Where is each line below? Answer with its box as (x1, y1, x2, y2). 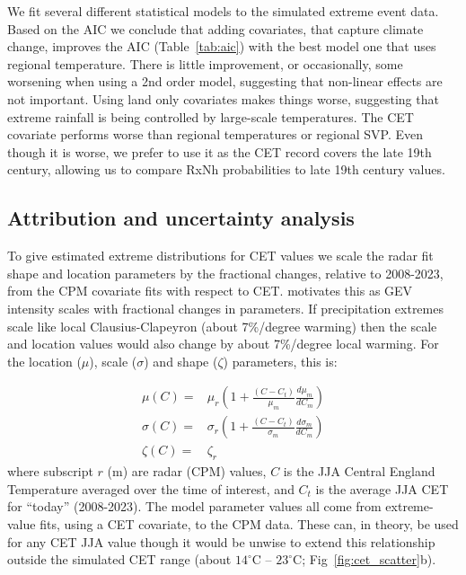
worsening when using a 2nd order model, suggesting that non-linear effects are (7, 72, 443, 91)
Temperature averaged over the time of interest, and (7, 479, 295, 498)
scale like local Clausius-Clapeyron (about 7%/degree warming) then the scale (7, 316, 437, 335)
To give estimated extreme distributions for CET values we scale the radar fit (7, 246, 434, 265)
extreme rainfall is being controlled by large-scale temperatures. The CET (7, 107, 414, 126)
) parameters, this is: (223, 351, 338, 370)
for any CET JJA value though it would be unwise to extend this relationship (7, 532, 435, 551)
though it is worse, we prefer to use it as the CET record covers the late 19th (7, 142, 432, 161)
